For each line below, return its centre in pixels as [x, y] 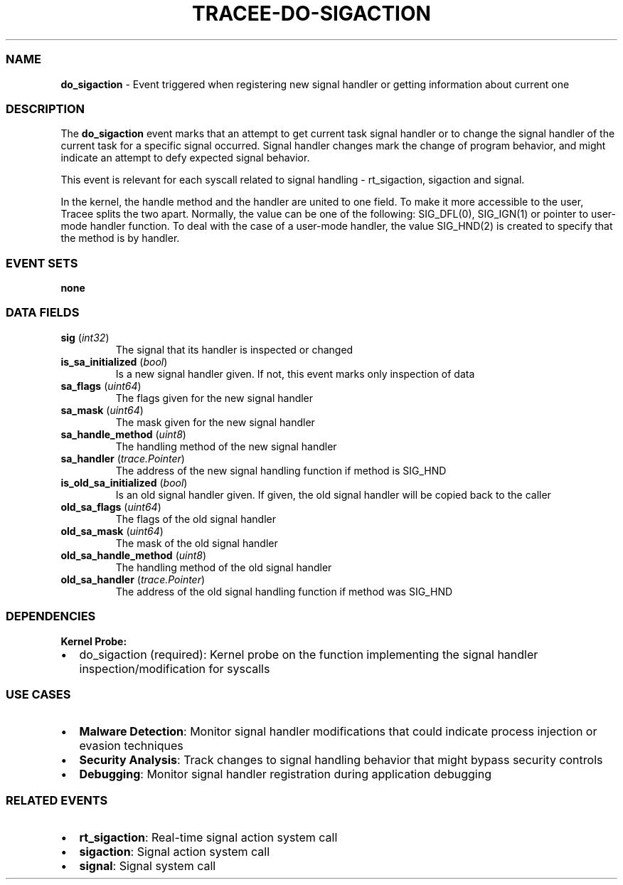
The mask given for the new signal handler [215, 422]
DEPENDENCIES [51, 616]
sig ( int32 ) [85, 337]
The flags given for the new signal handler [214, 398]
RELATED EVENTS [57, 800]
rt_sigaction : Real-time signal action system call [208, 837]
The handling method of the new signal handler [226, 446]
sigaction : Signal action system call [175, 852]
